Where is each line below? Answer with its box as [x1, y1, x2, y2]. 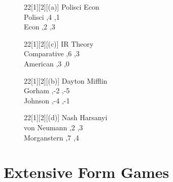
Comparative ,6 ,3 [24, 48, 80, 59]
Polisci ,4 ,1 [24, 11, 60, 22]
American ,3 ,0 [24, 58, 70, 68]
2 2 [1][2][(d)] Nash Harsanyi [24, 112, 108, 123]
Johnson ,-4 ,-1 [24, 95, 70, 105]
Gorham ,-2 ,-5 [24, 85, 70, 96]
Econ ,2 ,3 [24, 21, 55, 32]
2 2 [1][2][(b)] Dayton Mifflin [24, 75, 108, 86]
